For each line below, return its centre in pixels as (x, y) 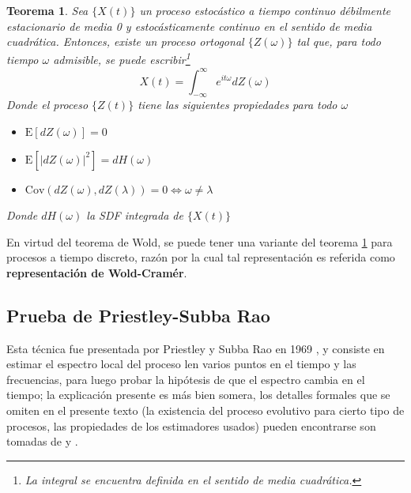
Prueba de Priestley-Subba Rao (138, 315)
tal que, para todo (339, 41)
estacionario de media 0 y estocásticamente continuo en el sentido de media (189, 26)
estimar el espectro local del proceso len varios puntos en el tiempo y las (181, 364)
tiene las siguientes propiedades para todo (238, 105)
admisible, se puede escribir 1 (122, 58)
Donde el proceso (47, 105)
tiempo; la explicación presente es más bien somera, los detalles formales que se (198, 395)
